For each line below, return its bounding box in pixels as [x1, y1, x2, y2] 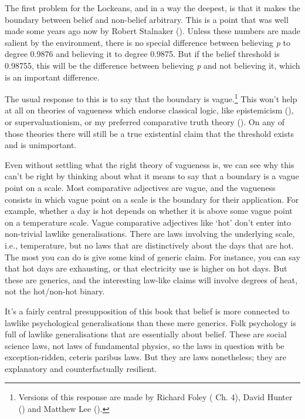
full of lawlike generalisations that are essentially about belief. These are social [5, 328, 287, 340]
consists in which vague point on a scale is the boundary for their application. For [5, 193, 299, 205]
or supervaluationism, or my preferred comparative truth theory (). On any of [5, 116, 284, 128]
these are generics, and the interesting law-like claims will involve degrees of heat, [5, 273, 298, 286]
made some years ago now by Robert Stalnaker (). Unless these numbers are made [5, 25, 300, 37]
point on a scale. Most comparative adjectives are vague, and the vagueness [5, 181, 276, 193]
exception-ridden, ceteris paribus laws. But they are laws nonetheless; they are [5, 351, 286, 363]
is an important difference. [5, 71, 100, 83]
